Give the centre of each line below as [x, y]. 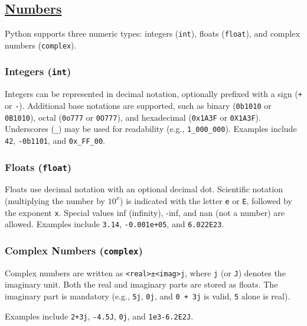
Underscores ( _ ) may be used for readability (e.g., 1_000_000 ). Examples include [151, 129]
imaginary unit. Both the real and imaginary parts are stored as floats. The [141, 284]
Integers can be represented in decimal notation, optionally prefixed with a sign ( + [153, 94]
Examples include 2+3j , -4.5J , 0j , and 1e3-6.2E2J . [99, 316]
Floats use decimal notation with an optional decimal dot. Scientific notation [144, 189]
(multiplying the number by [55, 200]
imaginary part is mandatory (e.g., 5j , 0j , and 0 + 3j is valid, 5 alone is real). [148, 296]
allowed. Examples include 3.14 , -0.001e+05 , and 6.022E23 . [115, 224]
